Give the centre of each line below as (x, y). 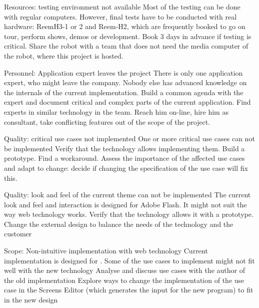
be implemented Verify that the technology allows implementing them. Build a (124, 148)
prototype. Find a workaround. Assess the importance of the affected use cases (124, 158)
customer (18, 234)
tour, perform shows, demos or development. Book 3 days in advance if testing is (128, 36)
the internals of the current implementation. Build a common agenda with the (124, 92)
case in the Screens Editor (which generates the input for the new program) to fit (129, 290)
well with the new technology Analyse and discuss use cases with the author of (125, 270)
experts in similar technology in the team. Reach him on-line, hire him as (116, 111)
